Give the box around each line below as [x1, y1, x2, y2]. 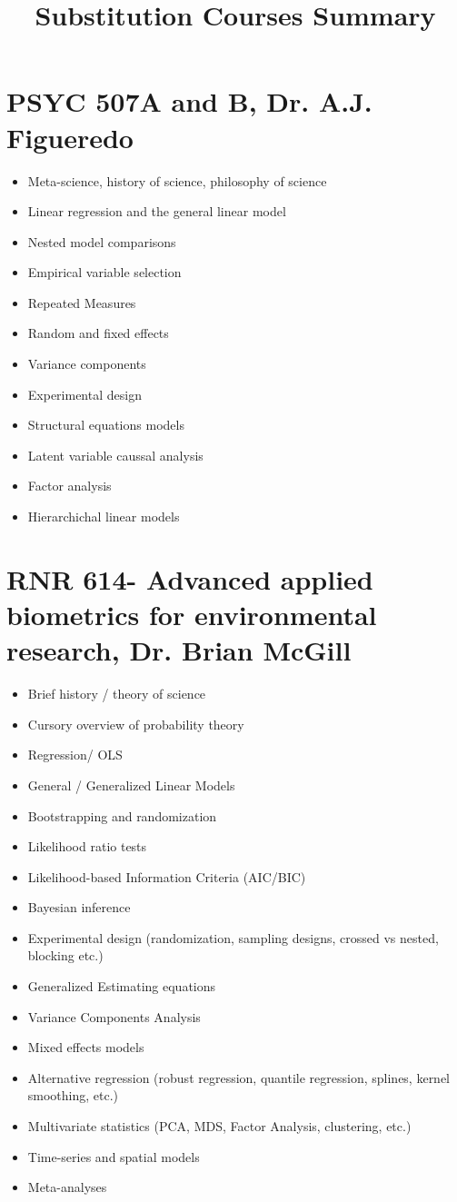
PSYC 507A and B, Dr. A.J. [6, 83, 373, 120]
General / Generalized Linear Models [27, 775, 235, 794]
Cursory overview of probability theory [27, 714, 244, 733]
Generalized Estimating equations [27, 977, 216, 996]
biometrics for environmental [6, 596, 377, 632]
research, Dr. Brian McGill [6, 631, 352, 669]
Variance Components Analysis [27, 1007, 201, 1026]
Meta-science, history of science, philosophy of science [27, 171, 327, 190]
